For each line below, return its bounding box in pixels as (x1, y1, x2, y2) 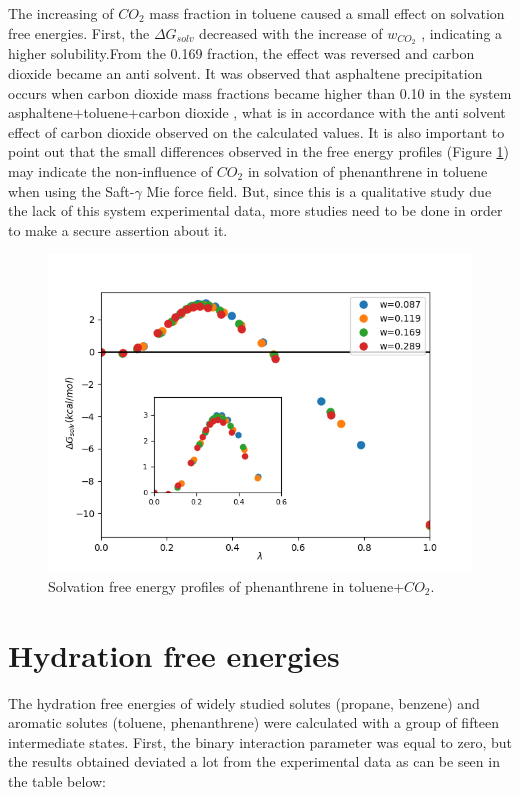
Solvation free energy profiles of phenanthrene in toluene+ (48, 575, 405, 596)
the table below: (8, 771, 106, 792)
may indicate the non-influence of (8, 161, 213, 182)
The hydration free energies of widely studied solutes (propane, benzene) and (8, 692, 480, 713)
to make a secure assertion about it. (8, 219, 228, 240)
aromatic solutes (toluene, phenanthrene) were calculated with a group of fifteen (8, 712, 500, 733)
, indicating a (421, 22, 503, 43)
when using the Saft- (8, 180, 135, 201)
